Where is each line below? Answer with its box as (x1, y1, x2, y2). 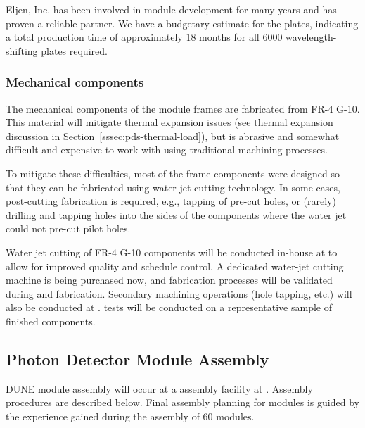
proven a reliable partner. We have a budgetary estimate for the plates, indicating (6, 15, 359, 30)
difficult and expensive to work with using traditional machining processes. (6, 142, 328, 157)
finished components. (6, 313, 96, 328)
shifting (6, 43, 38, 58)
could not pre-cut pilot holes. (6, 221, 131, 236)
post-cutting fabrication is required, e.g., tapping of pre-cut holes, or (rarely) (6, 194, 336, 208)
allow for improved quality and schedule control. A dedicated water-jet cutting (6, 258, 344, 273)
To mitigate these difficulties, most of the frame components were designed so (6, 165, 340, 180)
